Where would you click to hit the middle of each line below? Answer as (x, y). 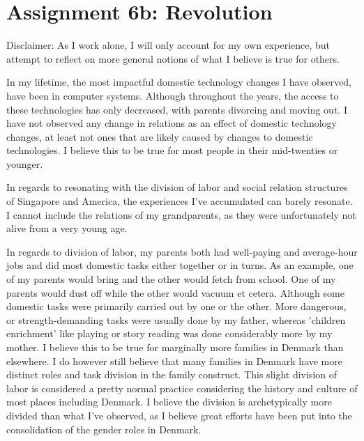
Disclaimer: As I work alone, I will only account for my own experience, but (168, 45)
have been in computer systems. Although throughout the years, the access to (173, 95)
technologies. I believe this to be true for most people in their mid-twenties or (172, 150)
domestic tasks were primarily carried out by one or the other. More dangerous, (176, 306)
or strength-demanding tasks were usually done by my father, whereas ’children (176, 319)
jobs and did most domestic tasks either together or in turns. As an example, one (180, 265)
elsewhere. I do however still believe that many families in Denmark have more (174, 361)
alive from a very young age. (67, 228)
